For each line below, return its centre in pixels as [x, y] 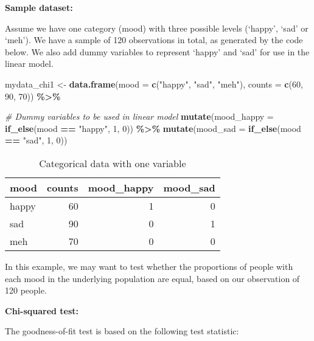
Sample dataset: [39, 7]
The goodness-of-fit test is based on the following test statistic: [122, 331]
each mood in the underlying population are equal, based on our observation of [152, 278]
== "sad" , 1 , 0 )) [36, 140]
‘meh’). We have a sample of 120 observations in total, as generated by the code [154, 40]
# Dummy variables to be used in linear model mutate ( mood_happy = [139, 116]
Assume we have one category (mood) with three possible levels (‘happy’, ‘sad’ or [157, 28]
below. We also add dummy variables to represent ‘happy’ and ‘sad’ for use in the [157, 51]
